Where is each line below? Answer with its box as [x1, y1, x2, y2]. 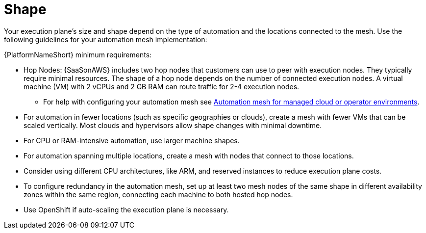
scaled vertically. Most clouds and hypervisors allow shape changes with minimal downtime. [24, 121, 322, 129]
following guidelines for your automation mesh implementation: [4, 35, 207, 44]
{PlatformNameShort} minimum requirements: [4, 50, 152, 59]
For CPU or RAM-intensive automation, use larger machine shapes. [24, 136, 240, 145]
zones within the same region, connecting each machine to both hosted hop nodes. [24, 190, 293, 199]
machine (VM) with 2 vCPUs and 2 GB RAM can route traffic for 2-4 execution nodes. [24, 82, 300, 91]
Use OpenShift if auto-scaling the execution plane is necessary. [24, 205, 229, 214]
